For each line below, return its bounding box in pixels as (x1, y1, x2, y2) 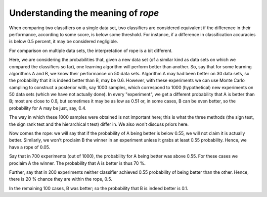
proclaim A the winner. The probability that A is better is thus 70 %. (9, 160, 146, 166)
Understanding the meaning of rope (9, 7, 159, 18)
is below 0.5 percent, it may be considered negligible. (9, 39, 118, 45)
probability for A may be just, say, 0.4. (9, 105, 87, 111)
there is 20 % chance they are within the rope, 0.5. (9, 176, 112, 182)
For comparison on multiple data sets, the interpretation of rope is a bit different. (9, 48, 173, 53)
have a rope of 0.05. (9, 144, 50, 150)
